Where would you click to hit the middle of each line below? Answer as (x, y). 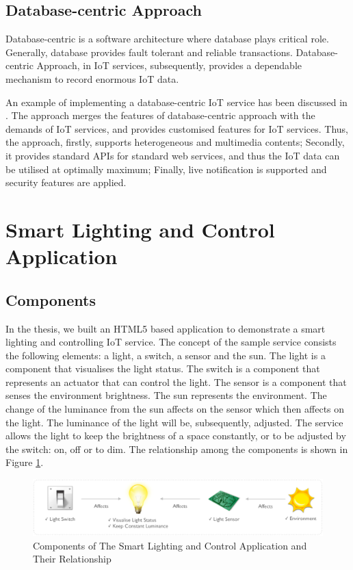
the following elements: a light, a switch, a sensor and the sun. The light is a (166, 355)
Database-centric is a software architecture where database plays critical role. (167, 39)
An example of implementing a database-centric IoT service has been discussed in (176, 102)
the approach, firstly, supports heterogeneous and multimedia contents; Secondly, (175, 142)
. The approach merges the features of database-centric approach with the (160, 115)
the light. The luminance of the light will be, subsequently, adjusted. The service (174, 422)
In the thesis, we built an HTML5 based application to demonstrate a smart (166, 328)
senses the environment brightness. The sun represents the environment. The (166, 395)
